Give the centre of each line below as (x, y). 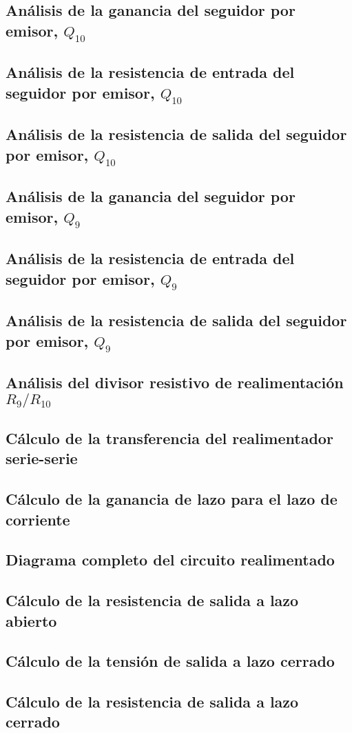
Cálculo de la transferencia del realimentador (169, 438)
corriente (38, 519)
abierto (31, 620)
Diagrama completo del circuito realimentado (170, 560)
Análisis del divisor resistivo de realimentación (175, 382)
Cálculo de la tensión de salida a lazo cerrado (170, 661)
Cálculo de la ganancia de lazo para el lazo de (172, 499)
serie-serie (42, 458)
